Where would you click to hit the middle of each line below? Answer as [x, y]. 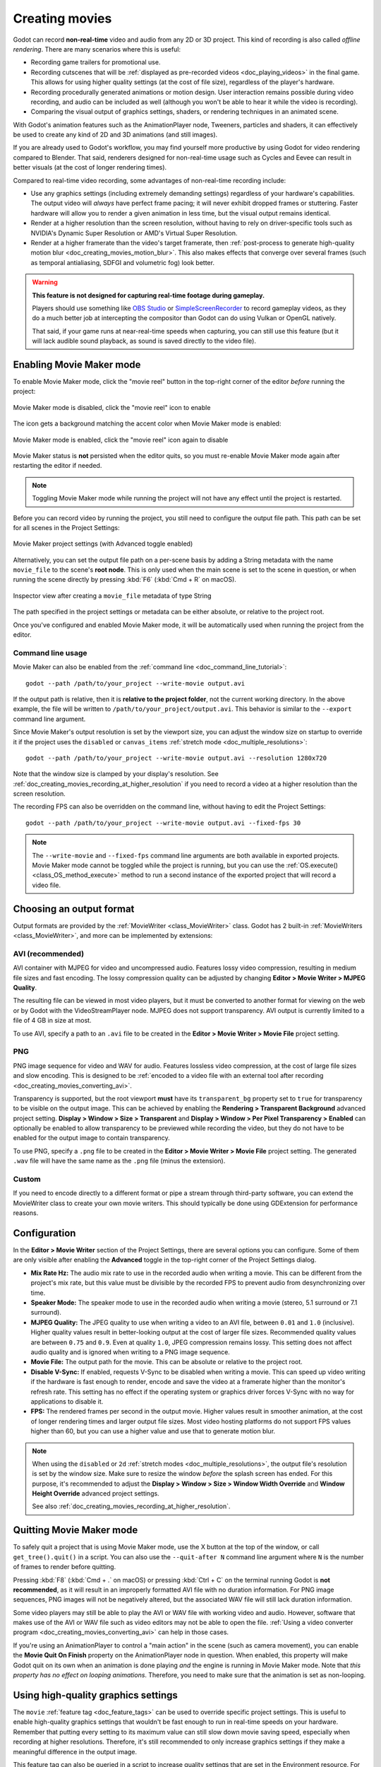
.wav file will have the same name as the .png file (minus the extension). [119, 1161]
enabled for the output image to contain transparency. [92, 1138]
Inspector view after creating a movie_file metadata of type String [112, 595]
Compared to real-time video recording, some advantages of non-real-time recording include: [149, 180]
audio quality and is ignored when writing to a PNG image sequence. [131, 1352]
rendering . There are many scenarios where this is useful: [97, 49]
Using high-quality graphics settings [95, 1695]
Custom [27, 1179]
